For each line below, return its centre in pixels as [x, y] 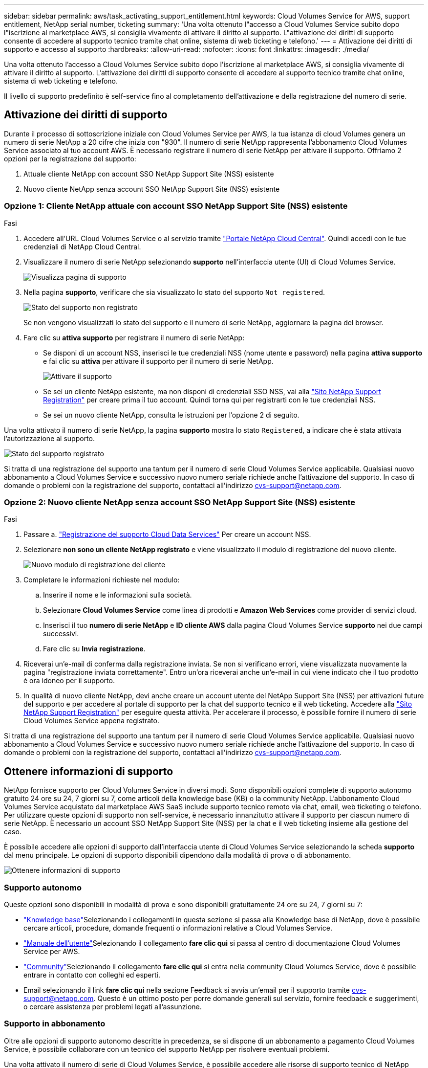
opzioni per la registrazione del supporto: [70, 158]
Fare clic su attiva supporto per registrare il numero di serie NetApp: [134, 337]
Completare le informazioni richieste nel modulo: [102, 580]
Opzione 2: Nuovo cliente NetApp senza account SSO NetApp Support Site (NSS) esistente [180, 502]
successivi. [61, 634]
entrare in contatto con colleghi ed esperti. [92, 975]
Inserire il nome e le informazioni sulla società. [118, 595]
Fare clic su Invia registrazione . [94, 649]
